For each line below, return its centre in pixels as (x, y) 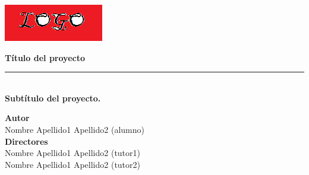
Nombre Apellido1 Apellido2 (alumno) (75, 129)
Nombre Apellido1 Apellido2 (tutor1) (73, 153)
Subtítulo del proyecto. (53, 98)
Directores (26, 141)
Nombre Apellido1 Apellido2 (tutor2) (73, 164)
